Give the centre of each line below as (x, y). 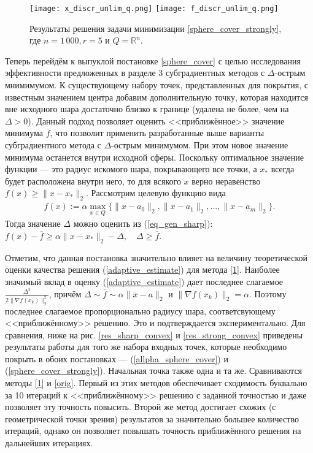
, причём (65, 293)
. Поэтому (268, 293)
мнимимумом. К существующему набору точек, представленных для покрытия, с (156, 85)
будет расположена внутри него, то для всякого (93, 181)
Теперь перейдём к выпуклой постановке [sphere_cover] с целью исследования (153, 60)
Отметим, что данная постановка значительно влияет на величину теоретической (156, 257)
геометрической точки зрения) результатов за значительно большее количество (152, 418)
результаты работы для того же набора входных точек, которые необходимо (146, 347)
